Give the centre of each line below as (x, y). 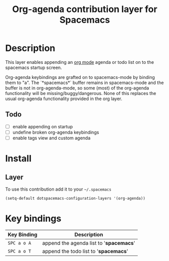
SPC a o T (19, 251)
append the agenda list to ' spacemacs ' (89, 243)
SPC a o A (19, 243)
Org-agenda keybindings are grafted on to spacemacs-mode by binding (80, 77)
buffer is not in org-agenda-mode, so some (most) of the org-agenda (77, 88)
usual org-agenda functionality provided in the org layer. (64, 99)
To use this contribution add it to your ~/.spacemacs (59, 189)
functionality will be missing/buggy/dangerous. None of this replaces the (81, 93)
